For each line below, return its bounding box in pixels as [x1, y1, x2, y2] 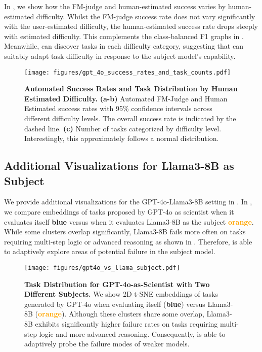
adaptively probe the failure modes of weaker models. [24, 338, 190, 349]
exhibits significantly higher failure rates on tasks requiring [35, 318, 218, 329]
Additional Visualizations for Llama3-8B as [4, 158, 234, 173]
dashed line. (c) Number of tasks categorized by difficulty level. [24, 123, 222, 133]
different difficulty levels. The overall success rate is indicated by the [24, 113, 236, 123]
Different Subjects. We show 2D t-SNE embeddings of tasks [24, 289, 219, 299]
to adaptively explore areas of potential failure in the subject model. [4, 246, 215, 257]
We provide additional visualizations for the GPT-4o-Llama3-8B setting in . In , [4, 196, 252, 207]
